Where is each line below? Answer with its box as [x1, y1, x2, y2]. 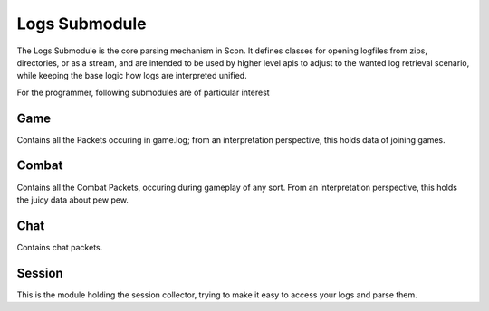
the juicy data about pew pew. [16, 194, 129, 205]
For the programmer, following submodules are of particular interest [16, 87, 271, 98]
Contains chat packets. [16, 241, 103, 252]
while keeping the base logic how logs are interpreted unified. [16, 71, 248, 81]
